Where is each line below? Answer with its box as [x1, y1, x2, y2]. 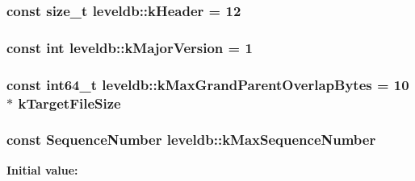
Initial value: [6, 161, 78, 178]
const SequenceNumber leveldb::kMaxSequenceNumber [6, 130, 376, 150]
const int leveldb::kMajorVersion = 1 [6, 37, 253, 57]
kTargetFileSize [18, 93, 121, 113]
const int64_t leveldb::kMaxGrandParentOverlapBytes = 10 [6, 74, 409, 94]
